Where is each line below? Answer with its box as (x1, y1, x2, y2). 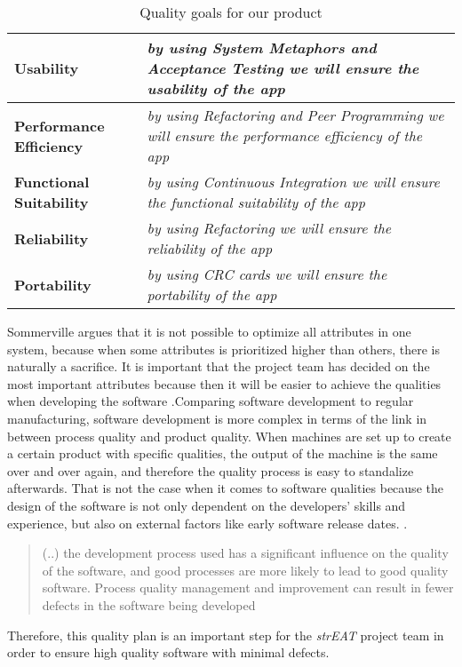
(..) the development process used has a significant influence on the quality (42, 544, 449, 562)
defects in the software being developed (42, 595, 256, 614)
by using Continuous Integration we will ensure (147, 171, 440, 192)
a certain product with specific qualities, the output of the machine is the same (7, 444, 438, 463)
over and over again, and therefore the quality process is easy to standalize (7, 461, 414, 480)
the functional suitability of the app (147, 192, 365, 212)
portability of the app (147, 284, 277, 305)
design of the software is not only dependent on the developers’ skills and (7, 496, 406, 514)
